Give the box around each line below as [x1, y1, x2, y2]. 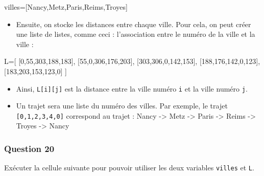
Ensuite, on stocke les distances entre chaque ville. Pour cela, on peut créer [16, 18, 251, 29]
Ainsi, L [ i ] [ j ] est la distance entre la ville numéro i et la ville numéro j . [16, 83, 248, 94]
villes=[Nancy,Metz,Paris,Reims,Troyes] [4, 2, 128, 12]
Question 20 [4, 142, 55, 155]
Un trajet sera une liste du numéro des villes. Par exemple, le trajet [16, 100, 228, 111]
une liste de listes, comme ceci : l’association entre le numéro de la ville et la [16, 29, 255, 39]
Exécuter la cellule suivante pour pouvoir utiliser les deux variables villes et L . [4, 162, 254, 173]
